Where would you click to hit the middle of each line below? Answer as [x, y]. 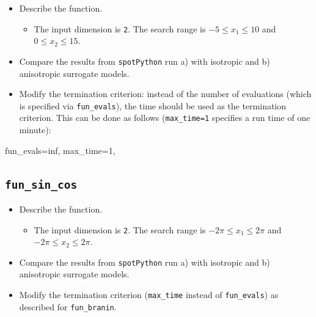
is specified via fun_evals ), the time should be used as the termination [153, 105]
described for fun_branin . [68, 306]
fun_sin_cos [41, 184]
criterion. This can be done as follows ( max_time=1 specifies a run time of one [165, 118]
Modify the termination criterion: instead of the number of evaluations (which [165, 94]
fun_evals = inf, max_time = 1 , [60, 150]
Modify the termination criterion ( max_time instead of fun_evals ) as [149, 295]
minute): [35, 129]
